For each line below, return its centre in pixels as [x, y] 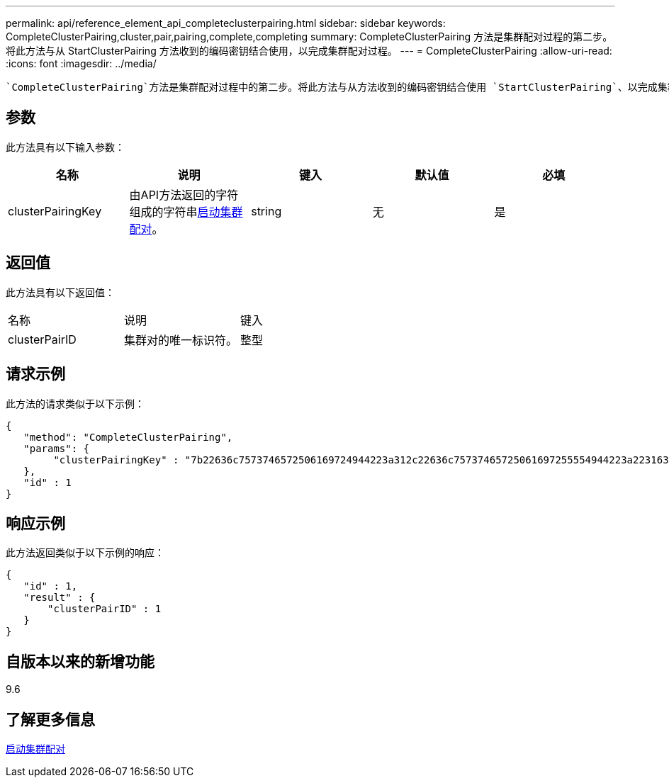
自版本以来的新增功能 [80, 661]
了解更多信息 [50, 719]
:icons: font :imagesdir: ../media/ [81, 63]
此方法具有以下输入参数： [65, 147]
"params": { [57, 448]
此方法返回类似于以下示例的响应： [85, 553]
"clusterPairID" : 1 [105, 609]
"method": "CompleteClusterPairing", [128, 437]
